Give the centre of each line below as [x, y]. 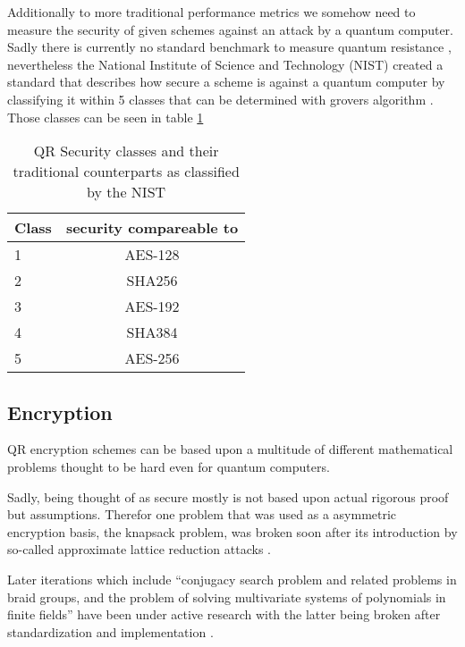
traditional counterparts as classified [126, 172]
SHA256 [152, 281]
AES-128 [152, 255]
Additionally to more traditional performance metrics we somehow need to [211, 12]
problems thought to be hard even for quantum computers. [169, 466]
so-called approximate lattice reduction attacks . [139, 549]
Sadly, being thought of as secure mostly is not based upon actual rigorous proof [228, 496]
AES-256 [152, 358]
